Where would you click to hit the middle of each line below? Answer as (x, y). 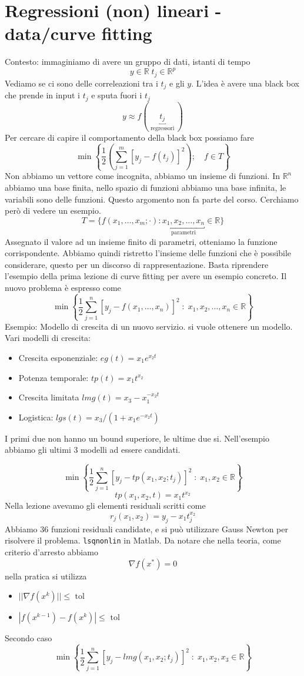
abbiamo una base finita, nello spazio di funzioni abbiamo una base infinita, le (146, 188)
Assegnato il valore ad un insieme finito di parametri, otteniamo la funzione (141, 241)
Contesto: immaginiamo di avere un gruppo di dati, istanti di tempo (128, 62)
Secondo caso (29, 638)
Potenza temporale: (54, 377)
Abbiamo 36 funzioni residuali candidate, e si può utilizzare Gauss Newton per (146, 528)
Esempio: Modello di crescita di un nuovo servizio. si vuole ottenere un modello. (149, 326)
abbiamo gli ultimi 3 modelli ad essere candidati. (93, 450)
